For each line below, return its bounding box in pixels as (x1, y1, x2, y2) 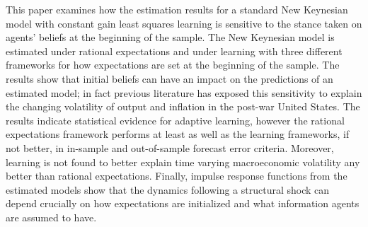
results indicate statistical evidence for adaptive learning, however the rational (6, 112, 345, 127)
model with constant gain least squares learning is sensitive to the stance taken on (6, 16, 362, 30)
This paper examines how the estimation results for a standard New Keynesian (6, 2, 348, 16)
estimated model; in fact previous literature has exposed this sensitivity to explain (6, 85, 362, 100)
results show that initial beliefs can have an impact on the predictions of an (6, 71, 333, 86)
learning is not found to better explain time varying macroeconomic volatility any (6, 154, 360, 169)
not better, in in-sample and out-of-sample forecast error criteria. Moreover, (6, 140, 334, 155)
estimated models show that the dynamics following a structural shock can (6, 182, 330, 197)
